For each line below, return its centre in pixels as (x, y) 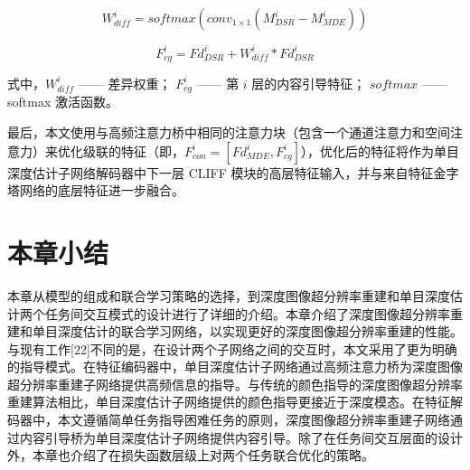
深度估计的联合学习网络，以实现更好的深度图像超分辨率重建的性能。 (260, 331)
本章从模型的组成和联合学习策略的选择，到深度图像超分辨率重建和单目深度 (229, 295)
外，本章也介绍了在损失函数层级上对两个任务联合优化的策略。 (191, 455)
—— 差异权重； (125, 83)
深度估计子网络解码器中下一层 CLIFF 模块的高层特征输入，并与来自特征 (221, 172)
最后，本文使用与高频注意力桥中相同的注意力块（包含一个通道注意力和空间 (229, 132)
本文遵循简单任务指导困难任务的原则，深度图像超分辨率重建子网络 (254, 420)
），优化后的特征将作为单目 (380, 150)
